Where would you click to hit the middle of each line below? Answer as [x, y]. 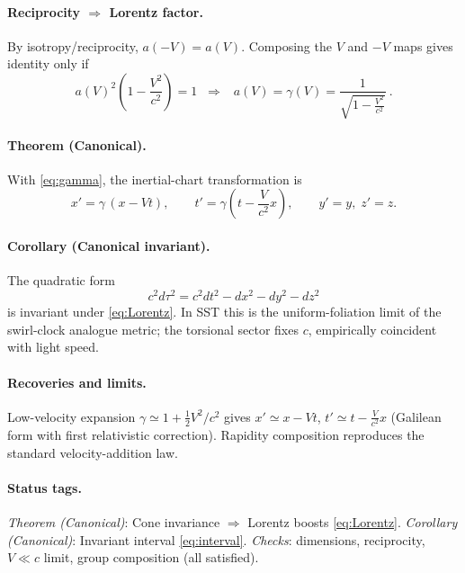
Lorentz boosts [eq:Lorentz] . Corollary [353, 521]
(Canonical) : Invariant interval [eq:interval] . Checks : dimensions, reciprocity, [216, 539]
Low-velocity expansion [72, 416]
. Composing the [286, 45]
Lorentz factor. [156, 11]
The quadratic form [61, 280]
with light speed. [53, 347]
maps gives [423, 45]
